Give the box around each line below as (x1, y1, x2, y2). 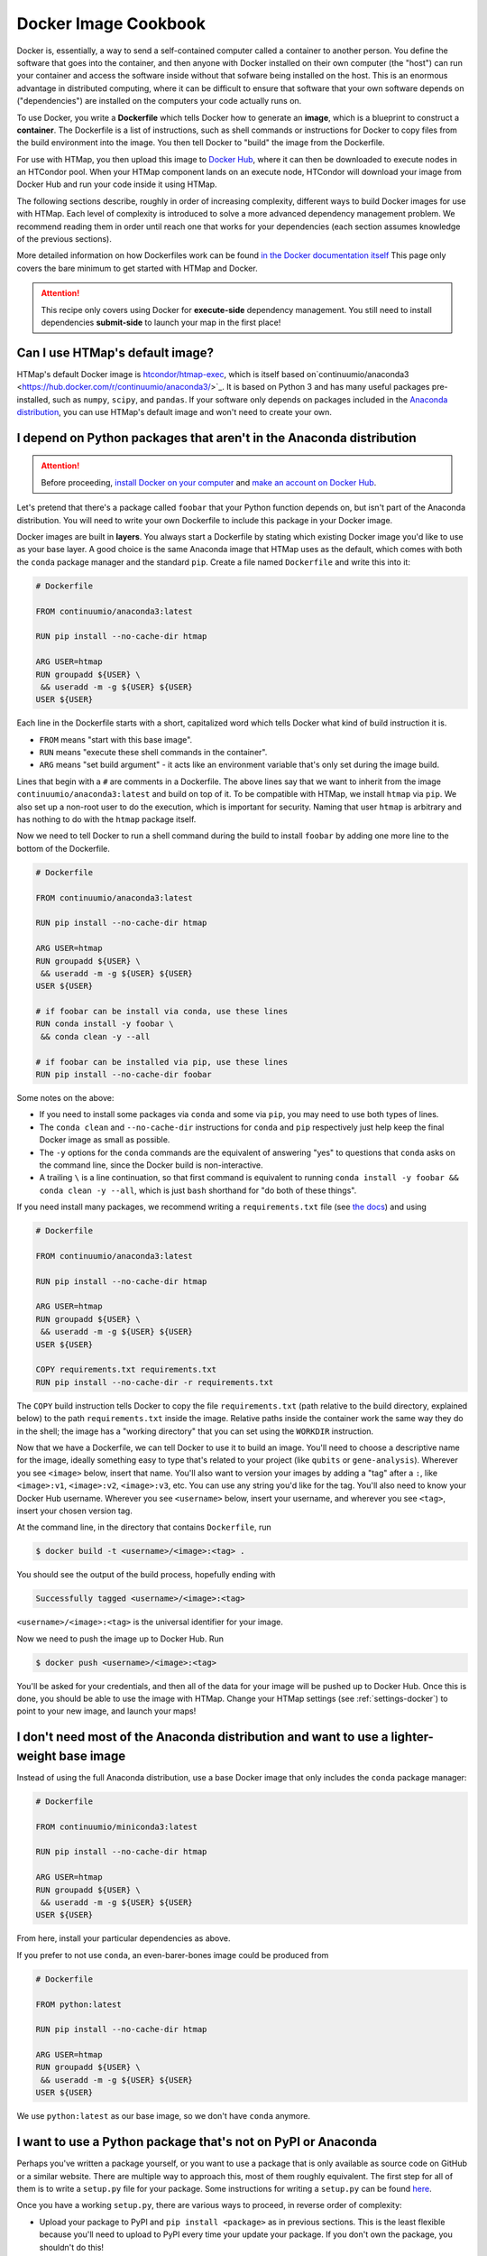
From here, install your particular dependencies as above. (16, 1933, 231, 1944)
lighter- (391, 1729, 435, 1745)
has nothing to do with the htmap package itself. (16, 814, 197, 825)
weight (16, 1748, 57, 1763)
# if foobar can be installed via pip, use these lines (35, 1057, 289, 1067)
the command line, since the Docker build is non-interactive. (39, 1160, 263, 1170)
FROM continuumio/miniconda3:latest (35, 1821, 198, 1832)
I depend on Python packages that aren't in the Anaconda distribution (16, 430, 417, 446)
